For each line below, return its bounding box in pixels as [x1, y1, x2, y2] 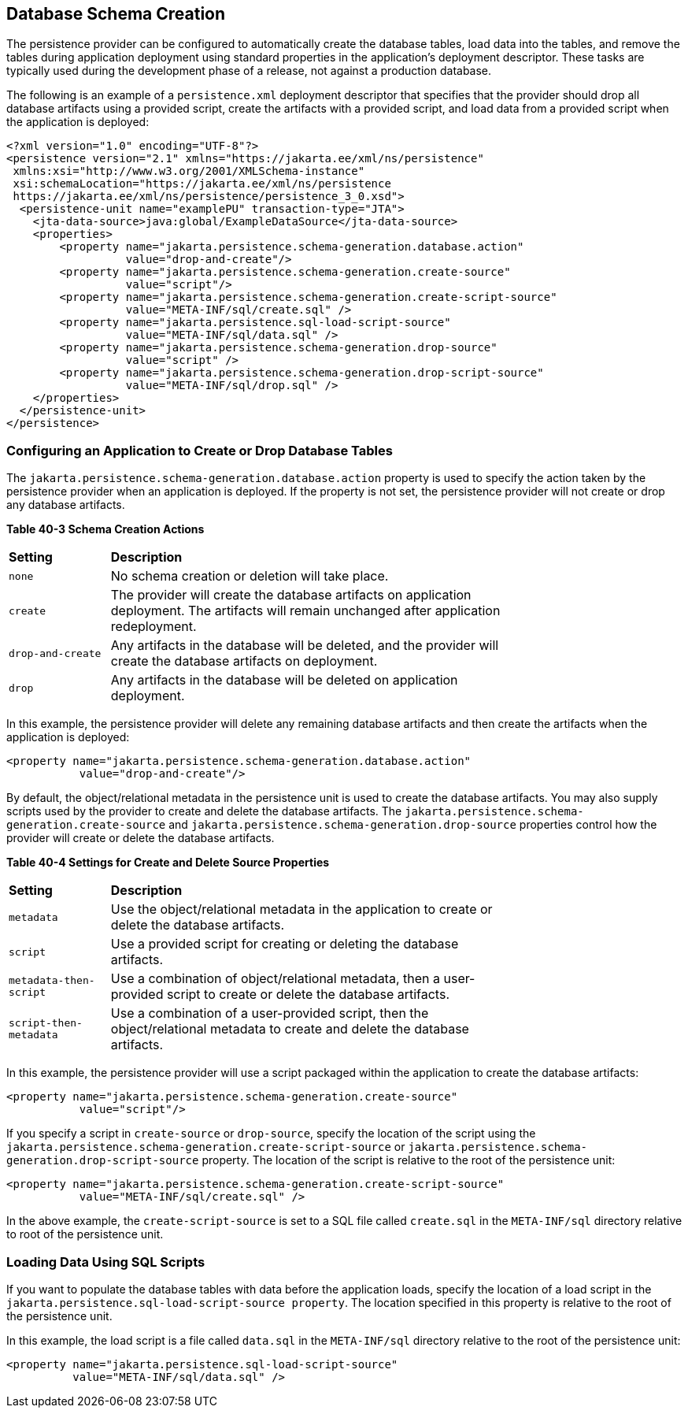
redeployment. [110, 618, 197, 635]
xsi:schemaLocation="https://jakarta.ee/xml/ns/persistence [13, 177, 391, 191]
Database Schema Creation [6, 4, 226, 24]
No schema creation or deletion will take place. [110, 568, 389, 585]
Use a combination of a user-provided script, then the [110, 1005, 429, 1022]
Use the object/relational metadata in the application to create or [110, 901, 493, 918]
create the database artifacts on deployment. [110, 653, 378, 670]
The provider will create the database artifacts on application [110, 587, 472, 603]
